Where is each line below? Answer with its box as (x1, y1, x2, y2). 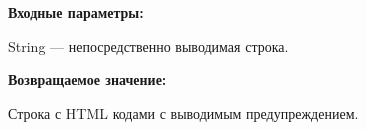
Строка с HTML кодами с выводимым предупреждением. (8, 102, 359, 123)
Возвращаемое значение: (8, 69, 167, 90)
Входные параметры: (8, 2, 144, 22)
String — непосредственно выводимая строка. (8, 35, 289, 56)
